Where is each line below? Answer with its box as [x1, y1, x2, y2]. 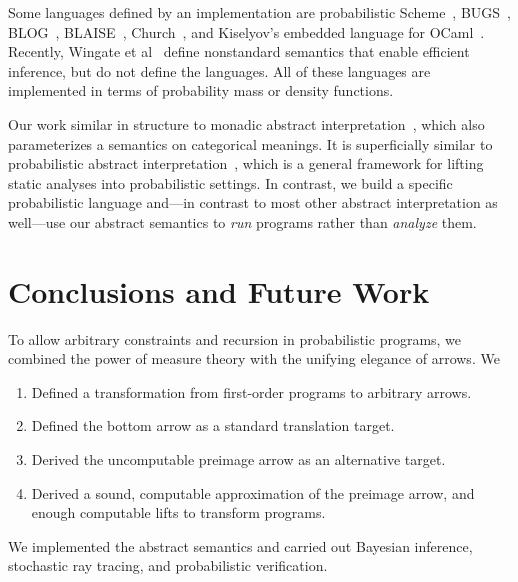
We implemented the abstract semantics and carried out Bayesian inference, [8, 535, 473, 556]
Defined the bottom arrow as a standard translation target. [31, 415, 395, 436]
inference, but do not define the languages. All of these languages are [8, 60, 431, 81]
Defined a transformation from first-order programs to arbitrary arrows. [31, 381, 472, 402]
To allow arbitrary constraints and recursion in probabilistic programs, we [8, 328, 462, 349]
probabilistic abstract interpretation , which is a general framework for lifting [8, 153, 484, 174]
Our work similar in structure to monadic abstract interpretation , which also [8, 113, 485, 134]
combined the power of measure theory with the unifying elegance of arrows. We [8, 348, 500, 369]
